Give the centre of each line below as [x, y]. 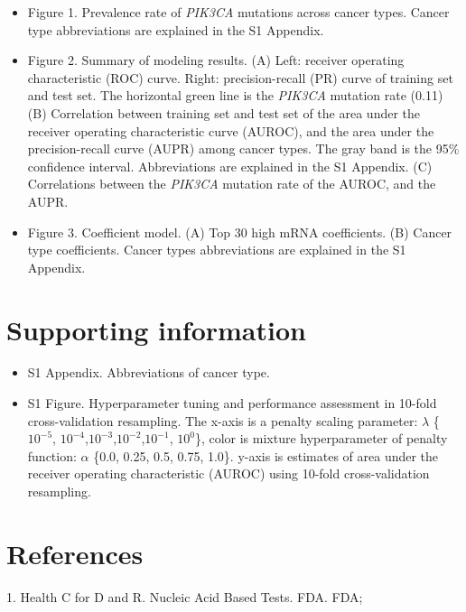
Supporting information [156, 329]
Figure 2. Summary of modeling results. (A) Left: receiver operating [216, 60]
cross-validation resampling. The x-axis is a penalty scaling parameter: [223, 420]
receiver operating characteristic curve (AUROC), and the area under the [231, 130]
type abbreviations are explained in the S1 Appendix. [176, 29]
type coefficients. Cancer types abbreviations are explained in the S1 [217, 250]
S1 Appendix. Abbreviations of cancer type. [149, 372]
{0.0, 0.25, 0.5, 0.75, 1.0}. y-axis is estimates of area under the [266, 455]
